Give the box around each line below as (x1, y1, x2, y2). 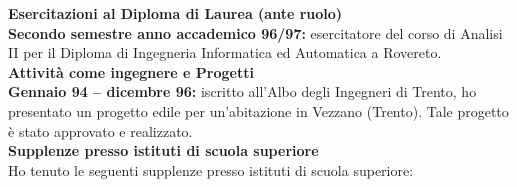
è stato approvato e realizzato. (8, 120, 193, 141)
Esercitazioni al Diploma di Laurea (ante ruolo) (8, 3, 343, 23)
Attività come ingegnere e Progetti (8, 61, 254, 82)
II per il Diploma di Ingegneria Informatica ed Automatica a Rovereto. (8, 42, 442, 63)
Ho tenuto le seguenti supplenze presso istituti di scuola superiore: (8, 159, 414, 180)
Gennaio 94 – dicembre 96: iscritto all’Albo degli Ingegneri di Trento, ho (8, 81, 477, 102)
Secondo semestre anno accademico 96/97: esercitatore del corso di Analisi (8, 22, 503, 43)
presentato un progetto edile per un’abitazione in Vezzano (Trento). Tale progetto (8, 100, 509, 121)
